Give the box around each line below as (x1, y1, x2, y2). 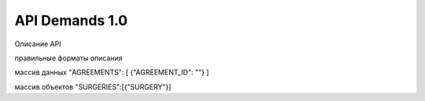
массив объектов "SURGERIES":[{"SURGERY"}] (14, 82, 172, 92)
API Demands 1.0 (14, 12, 128, 29)
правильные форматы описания (14, 53, 123, 63)
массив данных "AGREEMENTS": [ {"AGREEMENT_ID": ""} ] (14, 67, 209, 78)
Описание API (14, 39, 62, 49)
